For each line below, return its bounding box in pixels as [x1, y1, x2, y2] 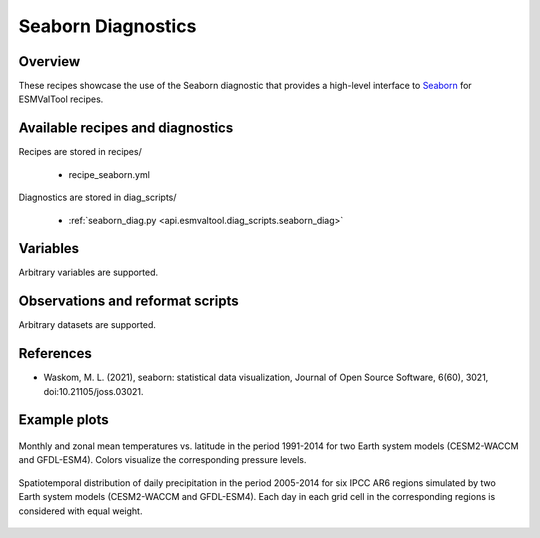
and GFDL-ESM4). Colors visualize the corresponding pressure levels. [18, 454, 307, 466]
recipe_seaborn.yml [68, 168, 150, 180]
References [18, 345, 92, 362]
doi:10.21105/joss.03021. [43, 385, 144, 397]
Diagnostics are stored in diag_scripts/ [18, 191, 177, 204]
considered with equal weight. [18, 505, 143, 517]
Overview [18, 53, 81, 70]
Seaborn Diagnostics [18, 15, 197, 37]
